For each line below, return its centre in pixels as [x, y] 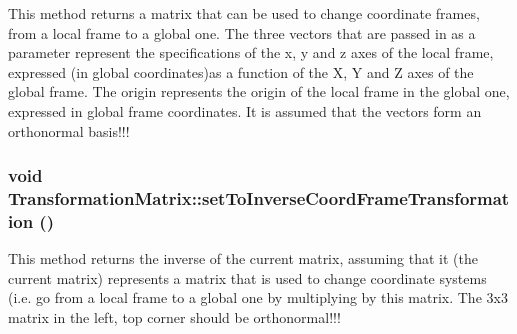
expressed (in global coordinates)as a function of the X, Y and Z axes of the [241, 71]
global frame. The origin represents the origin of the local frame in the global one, [259, 91]
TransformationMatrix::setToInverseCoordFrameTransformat [259, 198]
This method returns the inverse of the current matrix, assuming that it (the [243, 258]
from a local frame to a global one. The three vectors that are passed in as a [242, 32]
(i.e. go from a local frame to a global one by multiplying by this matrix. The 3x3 [258, 297]
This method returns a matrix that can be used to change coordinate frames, [244, 13]
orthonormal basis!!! [69, 130]
